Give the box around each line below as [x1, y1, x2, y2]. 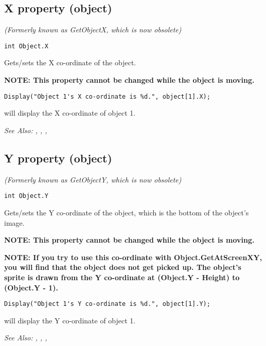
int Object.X [4, 42, 48, 50]
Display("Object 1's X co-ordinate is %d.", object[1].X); [4, 93, 210, 100]
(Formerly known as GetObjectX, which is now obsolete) [4, 24, 182, 35]
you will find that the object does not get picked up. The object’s [4, 262, 241, 272]
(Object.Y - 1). [4, 282, 58, 293]
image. [4, 217, 25, 228]
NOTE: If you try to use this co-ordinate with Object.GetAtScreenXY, [4, 251, 262, 262]
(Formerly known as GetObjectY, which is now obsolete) [4, 174, 182, 185]
